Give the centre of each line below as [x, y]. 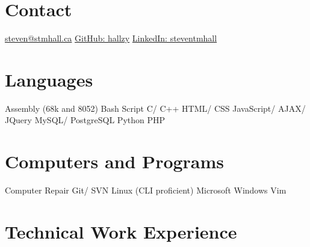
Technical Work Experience [121, 231]
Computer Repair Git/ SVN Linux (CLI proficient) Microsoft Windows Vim [146, 190]
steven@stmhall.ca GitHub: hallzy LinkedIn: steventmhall [111, 38]
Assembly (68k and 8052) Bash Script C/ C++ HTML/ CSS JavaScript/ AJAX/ [155, 108]
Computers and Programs [115, 161]
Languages [49, 79]
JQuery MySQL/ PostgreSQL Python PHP [85, 120]
